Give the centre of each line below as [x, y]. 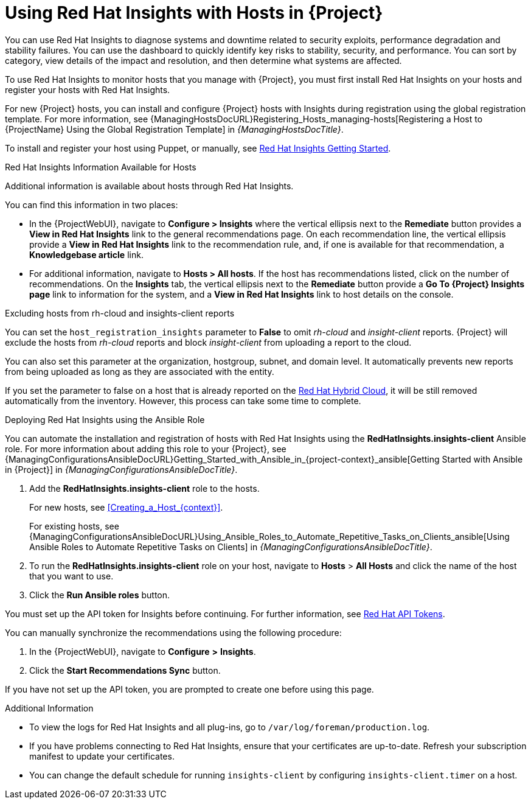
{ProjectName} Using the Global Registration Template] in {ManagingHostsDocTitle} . [174, 129]
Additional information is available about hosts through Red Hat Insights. [149, 186]
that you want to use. [71, 576]
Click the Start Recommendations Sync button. [125, 670]
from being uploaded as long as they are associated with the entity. [140, 371]
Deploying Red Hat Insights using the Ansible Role [105, 419]
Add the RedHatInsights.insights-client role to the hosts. [144, 488]
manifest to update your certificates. [102, 756]
